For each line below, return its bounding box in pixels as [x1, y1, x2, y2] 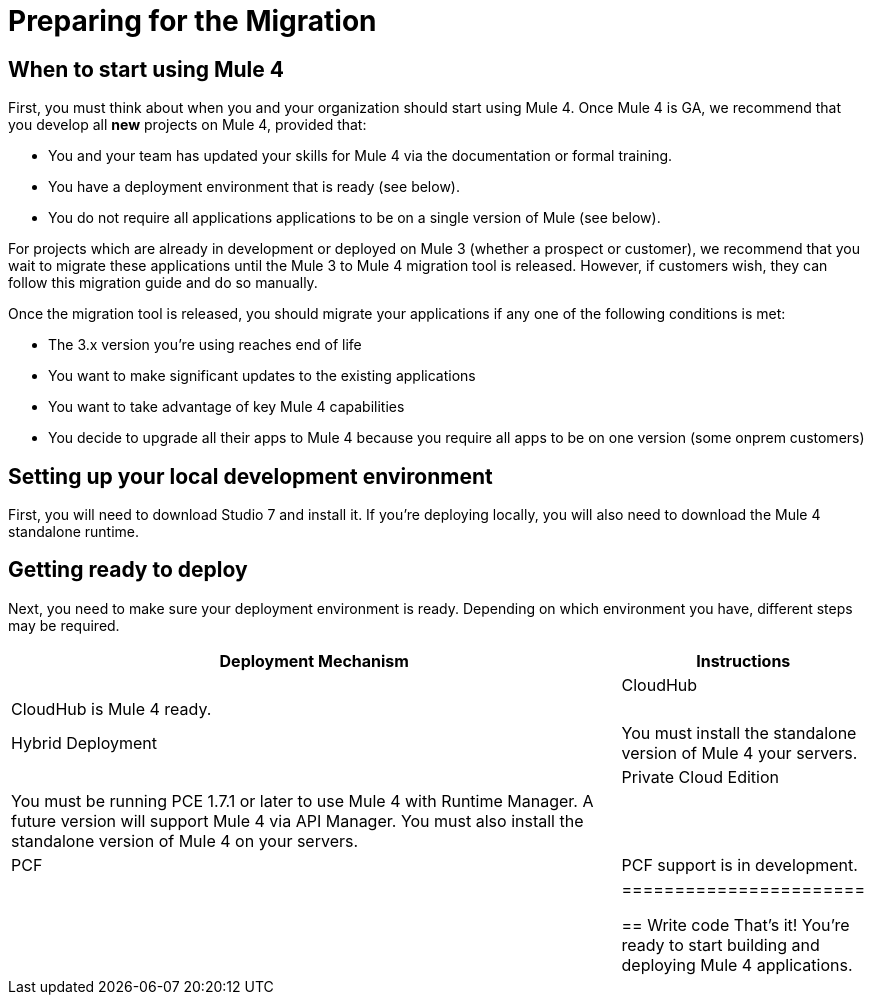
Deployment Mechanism [219, 650, 409, 671]
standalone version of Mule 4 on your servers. [11, 830, 359, 851]
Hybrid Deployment [11, 732, 158, 753]
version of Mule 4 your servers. [621, 742, 858, 763]
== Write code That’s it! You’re [621, 914, 850, 935]
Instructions [696, 650, 791, 671]
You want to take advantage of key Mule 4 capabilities [48, 398, 405, 416]
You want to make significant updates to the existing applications [48, 367, 476, 385]
